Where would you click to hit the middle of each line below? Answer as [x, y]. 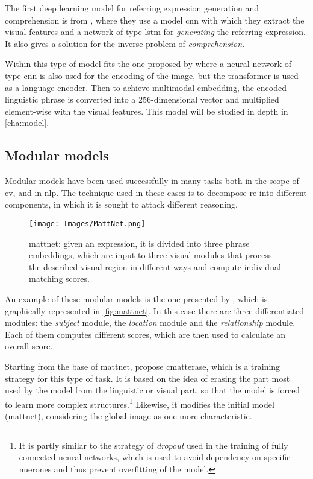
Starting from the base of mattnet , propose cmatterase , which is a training [143, 366]
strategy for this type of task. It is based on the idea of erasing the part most [147, 378]
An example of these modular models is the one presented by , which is [136, 298]
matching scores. [59, 278]
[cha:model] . [27, 123]
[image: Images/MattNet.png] [87, 224]
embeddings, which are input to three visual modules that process [150, 255]
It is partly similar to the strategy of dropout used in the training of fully [153, 445]
